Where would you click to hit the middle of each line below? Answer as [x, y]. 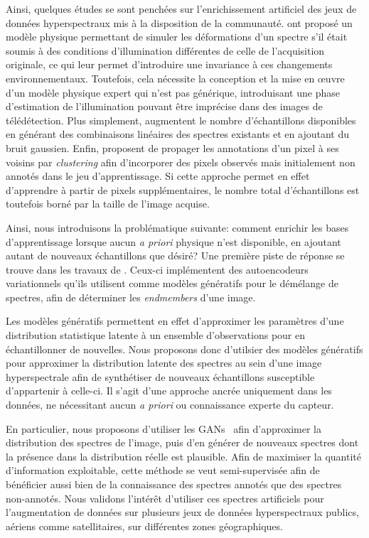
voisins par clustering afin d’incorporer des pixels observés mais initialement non [181, 162]
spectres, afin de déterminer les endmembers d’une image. [131, 297]
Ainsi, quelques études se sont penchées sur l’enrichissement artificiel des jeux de [181, 9]
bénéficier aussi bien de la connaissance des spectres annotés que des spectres [174, 484]
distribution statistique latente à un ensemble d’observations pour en [155, 335]
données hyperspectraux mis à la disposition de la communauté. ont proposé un [179, 22]
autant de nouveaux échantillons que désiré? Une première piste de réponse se [175, 255]
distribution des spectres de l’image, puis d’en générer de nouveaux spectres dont [182, 442]
